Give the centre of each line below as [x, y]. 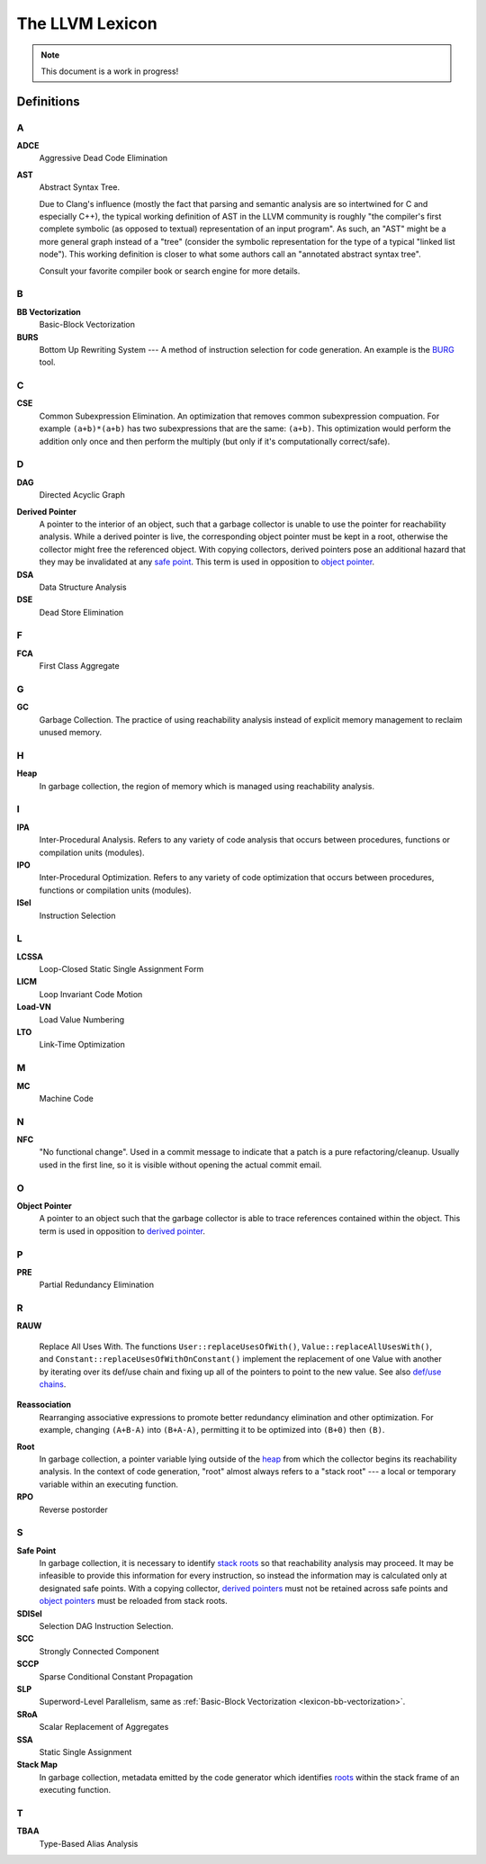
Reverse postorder [73, 1509]
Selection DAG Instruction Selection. [106, 1626]
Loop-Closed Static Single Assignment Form [121, 969]
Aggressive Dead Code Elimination [103, 158]
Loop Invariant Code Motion [91, 994]
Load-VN [34, 1007]
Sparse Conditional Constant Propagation [116, 1676]
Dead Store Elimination [81, 612]
